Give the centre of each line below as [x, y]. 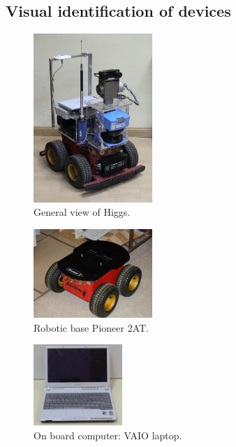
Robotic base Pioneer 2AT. [91, 327]
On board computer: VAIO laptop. [108, 435]
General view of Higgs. [82, 212]
